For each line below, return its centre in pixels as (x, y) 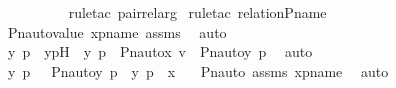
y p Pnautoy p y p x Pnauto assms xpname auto (198, 70)
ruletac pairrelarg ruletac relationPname (197, 12)
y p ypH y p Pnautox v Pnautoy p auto (160, 51)
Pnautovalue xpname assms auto (117, 31)
